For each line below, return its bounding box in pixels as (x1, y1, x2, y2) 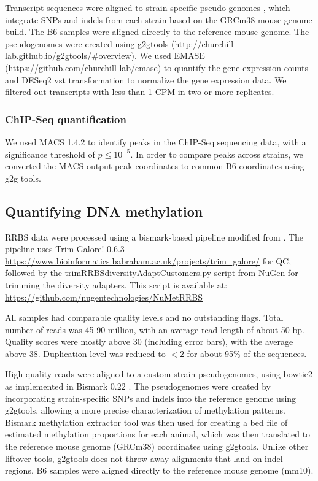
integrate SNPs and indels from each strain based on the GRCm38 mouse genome (5, 13, 312, 26)
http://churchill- (174, 37, 236, 50)
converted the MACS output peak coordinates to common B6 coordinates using (5, 160, 304, 172)
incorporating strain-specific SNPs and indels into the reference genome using (5, 391, 297, 404)
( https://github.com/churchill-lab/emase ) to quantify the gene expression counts (5, 61, 308, 74)
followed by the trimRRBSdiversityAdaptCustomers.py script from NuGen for (5, 266, 298, 279)
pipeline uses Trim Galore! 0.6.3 (5, 242, 125, 255)
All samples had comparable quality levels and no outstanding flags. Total (5, 311, 284, 324)
